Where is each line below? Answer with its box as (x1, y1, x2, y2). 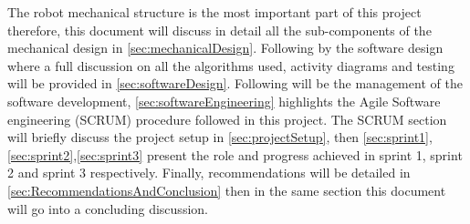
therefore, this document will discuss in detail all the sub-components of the (7, 20, 432, 39)
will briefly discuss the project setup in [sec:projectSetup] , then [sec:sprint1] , (7, 127, 433, 147)
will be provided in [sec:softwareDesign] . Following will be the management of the (7, 74, 463, 93)
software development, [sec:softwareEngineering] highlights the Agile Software (7, 91, 441, 110)
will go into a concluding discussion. (7, 199, 208, 218)
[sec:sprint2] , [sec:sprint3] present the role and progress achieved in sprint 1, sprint (7, 145, 463, 164)
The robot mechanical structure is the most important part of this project (7, 3, 422, 21)
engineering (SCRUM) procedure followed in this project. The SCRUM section (7, 109, 447, 128)
